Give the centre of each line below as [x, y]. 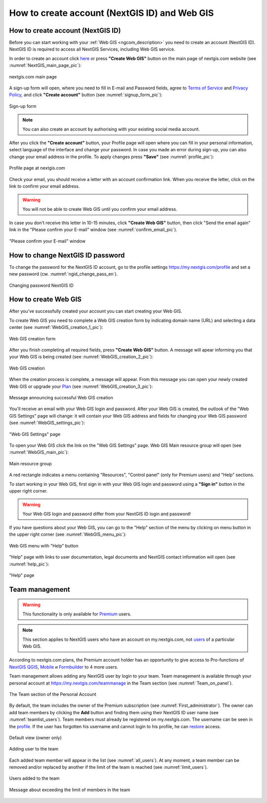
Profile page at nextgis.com [37, 168]
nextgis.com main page [33, 76]
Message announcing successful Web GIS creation [61, 397]
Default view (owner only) [35, 738]
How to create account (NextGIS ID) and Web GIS [111, 13]
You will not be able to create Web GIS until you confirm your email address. [100, 209]
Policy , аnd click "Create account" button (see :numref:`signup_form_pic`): [86, 95]
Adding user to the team [34, 749]
